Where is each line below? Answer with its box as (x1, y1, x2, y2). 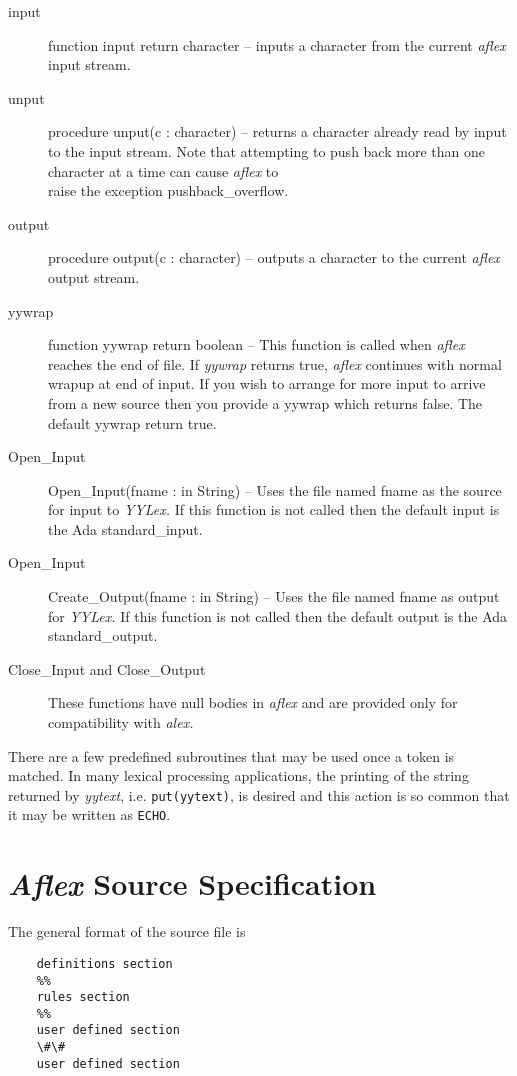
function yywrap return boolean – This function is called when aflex (48, 334, 465, 355)
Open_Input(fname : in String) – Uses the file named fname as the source (48, 479, 502, 500)
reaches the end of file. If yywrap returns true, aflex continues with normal (48, 353, 502, 374)
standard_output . (48, 625, 158, 646)
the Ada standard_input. (48, 518, 203, 539)
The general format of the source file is (8, 921, 246, 942)
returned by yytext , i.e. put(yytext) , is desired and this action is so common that (8, 784, 510, 805)
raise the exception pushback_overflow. (48, 180, 289, 201)
